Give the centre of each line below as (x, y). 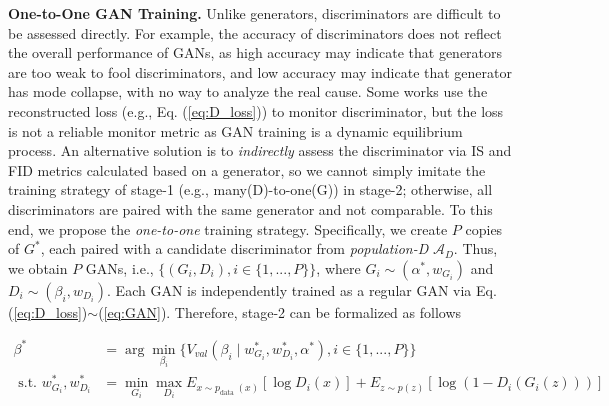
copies (484, 228)
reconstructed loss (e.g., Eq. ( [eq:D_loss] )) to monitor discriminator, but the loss (256, 110)
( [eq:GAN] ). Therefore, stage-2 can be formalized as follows (280, 311)
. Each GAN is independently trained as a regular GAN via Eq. (302, 289)
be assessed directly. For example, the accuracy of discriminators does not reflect (255, 32)
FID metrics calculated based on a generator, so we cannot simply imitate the (247, 169)
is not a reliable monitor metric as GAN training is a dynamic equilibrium (235, 130)
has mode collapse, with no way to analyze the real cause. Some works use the (248, 91)
